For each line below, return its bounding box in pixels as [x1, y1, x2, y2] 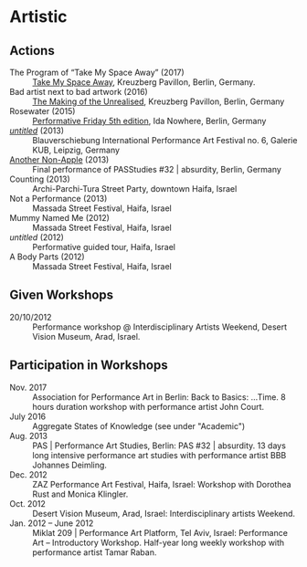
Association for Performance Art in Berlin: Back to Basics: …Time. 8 [32, 391, 286, 403]
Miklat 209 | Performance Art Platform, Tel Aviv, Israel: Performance [32, 527, 288, 538]
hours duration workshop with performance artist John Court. [32, 401, 265, 412]
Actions [9, 43, 55, 58]
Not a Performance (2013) [9, 194, 108, 204]
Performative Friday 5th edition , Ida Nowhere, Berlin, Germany [32, 116, 267, 126]
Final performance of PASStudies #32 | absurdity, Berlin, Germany [32, 164, 281, 174]
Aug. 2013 [9, 430, 48, 441]
